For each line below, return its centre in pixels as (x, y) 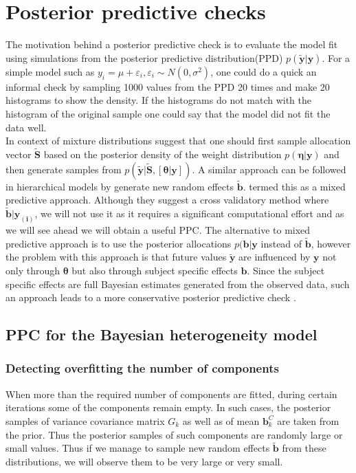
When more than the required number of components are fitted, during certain (171, 394)
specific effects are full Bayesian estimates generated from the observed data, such (178, 284)
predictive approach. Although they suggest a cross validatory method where (167, 200)
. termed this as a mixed (294, 186)
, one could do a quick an (264, 71)
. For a (336, 57)
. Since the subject (286, 270)
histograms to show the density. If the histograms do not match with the (159, 100)
